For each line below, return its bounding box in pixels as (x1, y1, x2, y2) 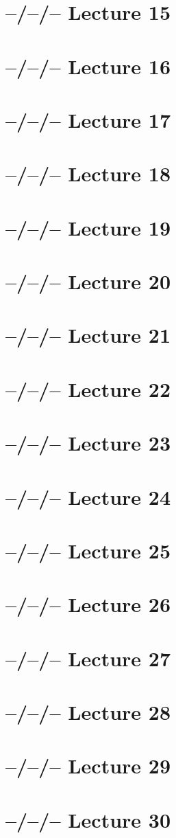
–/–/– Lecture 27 (5, 644, 171, 672)
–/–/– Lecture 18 (5, 159, 171, 188)
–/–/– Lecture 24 (5, 482, 171, 510)
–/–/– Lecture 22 (5, 374, 171, 403)
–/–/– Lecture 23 (5, 429, 171, 457)
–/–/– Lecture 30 (5, 805, 171, 833)
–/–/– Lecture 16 (5, 52, 171, 80)
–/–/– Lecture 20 (5, 267, 171, 295)
